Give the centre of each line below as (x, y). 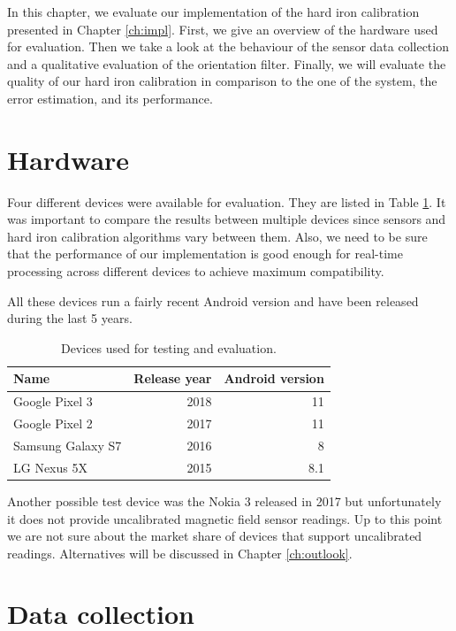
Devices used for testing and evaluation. (168, 347)
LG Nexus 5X (50, 467)
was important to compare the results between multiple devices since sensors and (227, 219)
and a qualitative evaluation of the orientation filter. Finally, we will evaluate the (227, 63)
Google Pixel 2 (53, 423)
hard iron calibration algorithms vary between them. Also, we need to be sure (217, 236)
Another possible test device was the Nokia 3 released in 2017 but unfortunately (224, 500)
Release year (173, 378)
